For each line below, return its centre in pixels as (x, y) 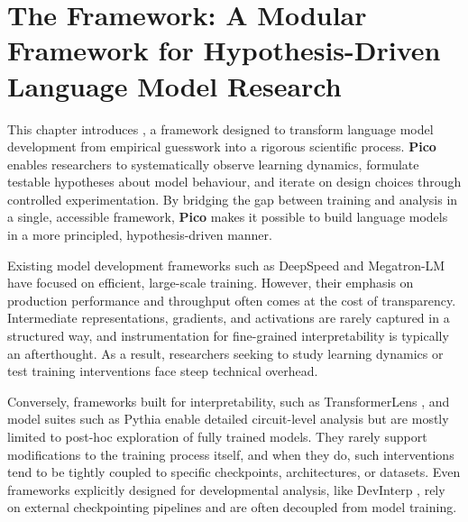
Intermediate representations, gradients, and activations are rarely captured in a (229, 318)
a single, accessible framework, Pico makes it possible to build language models (228, 217)
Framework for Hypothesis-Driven (224, 50)
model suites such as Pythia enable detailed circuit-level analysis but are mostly (228, 419)
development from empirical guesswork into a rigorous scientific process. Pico (222, 147)
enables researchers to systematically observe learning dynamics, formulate (213, 164)
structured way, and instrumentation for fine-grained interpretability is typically (228, 336)
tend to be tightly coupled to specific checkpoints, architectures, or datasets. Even (234, 472)
